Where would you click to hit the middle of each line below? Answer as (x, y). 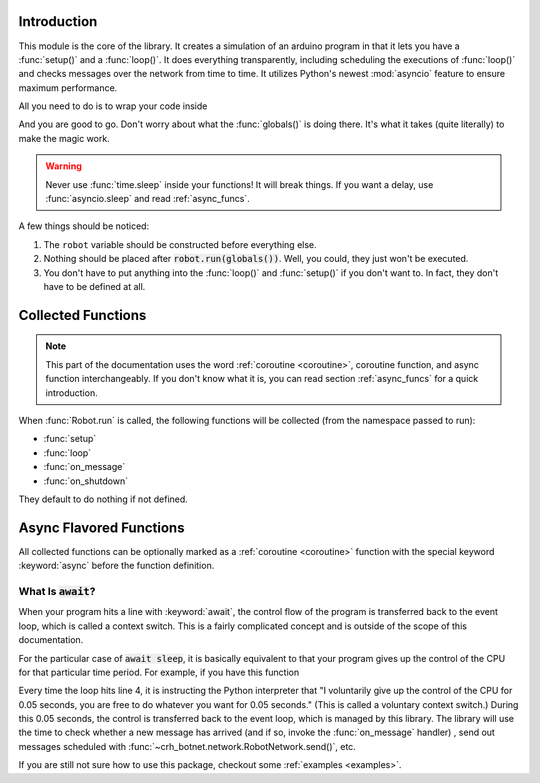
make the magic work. (64, 138)
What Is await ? (57, 591)
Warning (63, 166)
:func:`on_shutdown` (86, 481)
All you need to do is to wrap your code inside (113, 106)
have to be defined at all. (94, 286)
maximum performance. (68, 87)
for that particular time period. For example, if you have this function (159, 672)
